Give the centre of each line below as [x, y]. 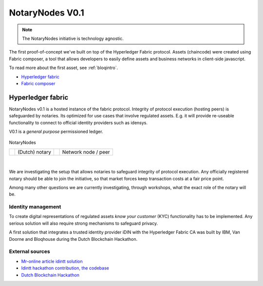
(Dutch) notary [34, 152]
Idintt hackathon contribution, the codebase [65, 268]
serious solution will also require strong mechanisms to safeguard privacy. [84, 223]
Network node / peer [86, 152]
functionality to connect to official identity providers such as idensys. [78, 123]
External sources [30, 251]
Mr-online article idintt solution [52, 261]
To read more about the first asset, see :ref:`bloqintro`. [64, 68]
